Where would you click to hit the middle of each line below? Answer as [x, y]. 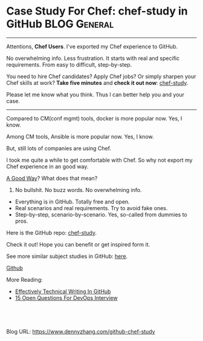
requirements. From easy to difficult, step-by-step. [69, 64]
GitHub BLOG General [60, 24]
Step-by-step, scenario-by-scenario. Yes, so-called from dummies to [101, 214]
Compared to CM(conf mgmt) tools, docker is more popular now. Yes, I [94, 118]
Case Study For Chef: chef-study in [97, 11]
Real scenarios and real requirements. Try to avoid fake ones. [91, 208]
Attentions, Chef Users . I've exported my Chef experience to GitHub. [92, 46]
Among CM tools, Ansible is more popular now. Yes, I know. [80, 136]
